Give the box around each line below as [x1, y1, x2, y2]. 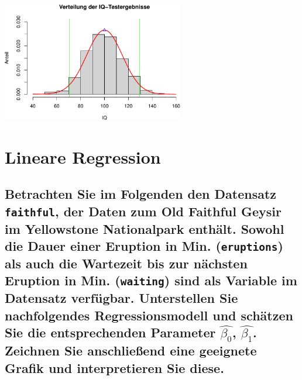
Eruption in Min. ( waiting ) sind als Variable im [5, 271, 297, 289]
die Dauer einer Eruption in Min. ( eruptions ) [5, 236, 283, 254]
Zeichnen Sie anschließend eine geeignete [5, 341, 257, 360]
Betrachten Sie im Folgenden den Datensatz [5, 185, 277, 203]
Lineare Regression [5, 144, 161, 168]
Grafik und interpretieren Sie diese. [5, 358, 224, 376]
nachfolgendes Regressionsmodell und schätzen [5, 306, 293, 324]
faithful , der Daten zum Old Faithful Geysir [5, 202, 282, 220]
